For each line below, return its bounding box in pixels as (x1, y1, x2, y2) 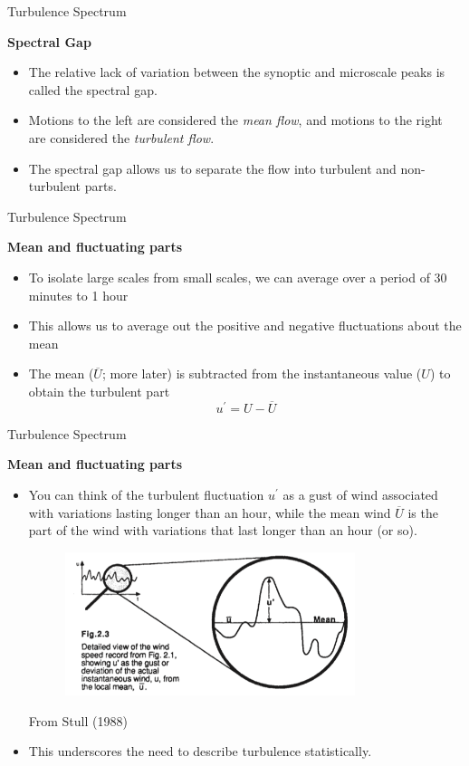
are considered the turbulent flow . (28, 128, 215, 147)
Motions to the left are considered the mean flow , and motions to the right (28, 110, 443, 129)
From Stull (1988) (28, 711, 128, 730)
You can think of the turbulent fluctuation (28, 484, 264, 503)
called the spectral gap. (28, 80, 158, 99)
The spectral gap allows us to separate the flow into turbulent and (28, 158, 397, 177)
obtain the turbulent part (28, 381, 170, 400)
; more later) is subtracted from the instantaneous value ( (101, 364, 422, 383)
